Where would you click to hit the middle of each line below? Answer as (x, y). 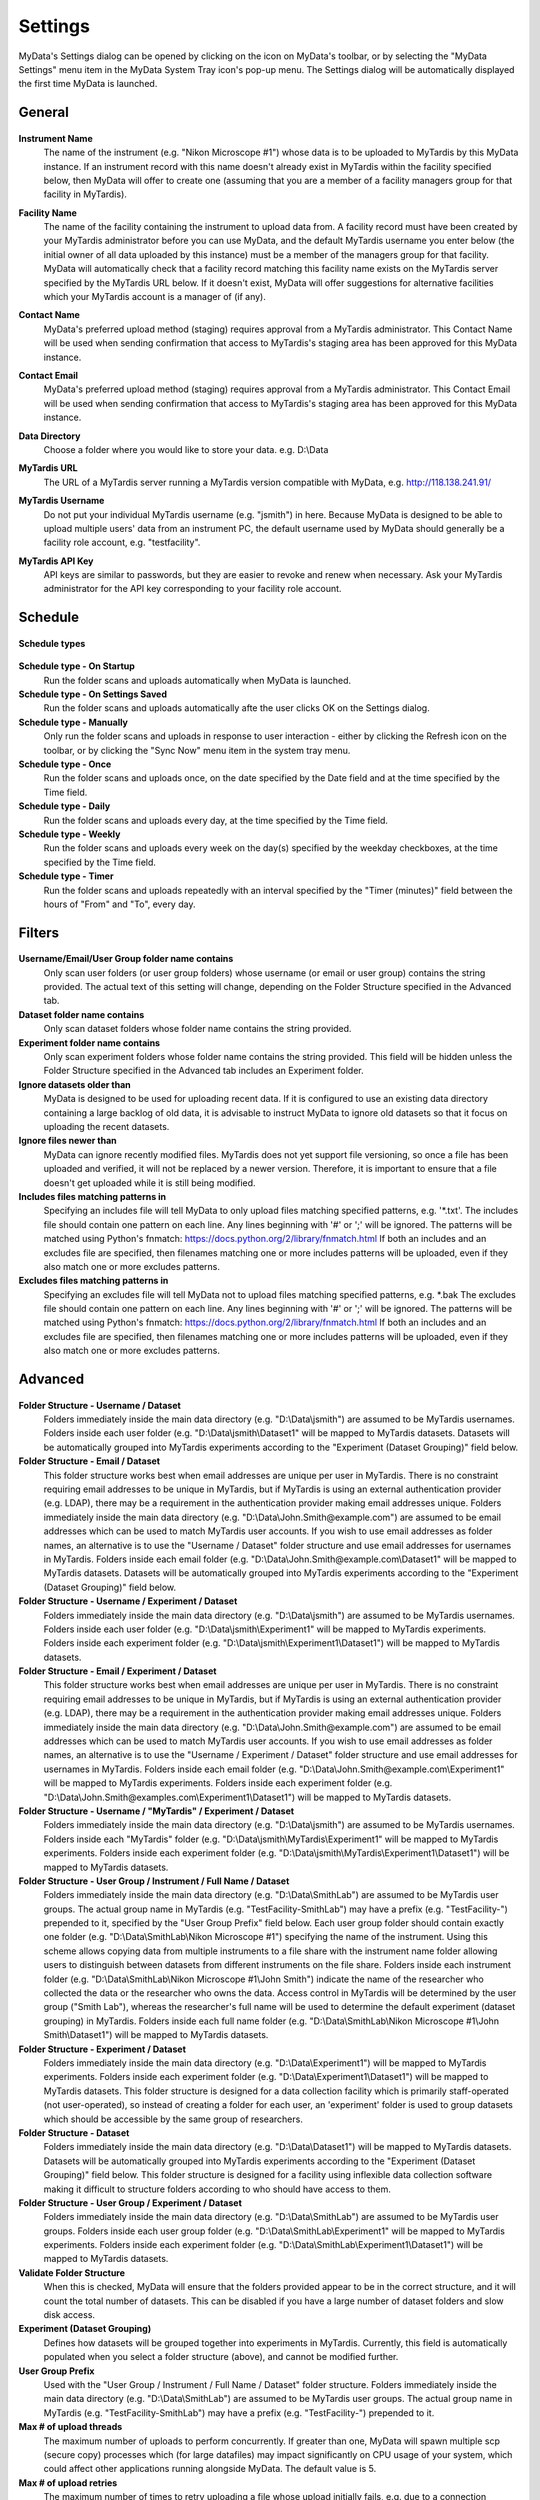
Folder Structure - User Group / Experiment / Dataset (130, 2202)
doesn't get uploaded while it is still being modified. (149, 1182)
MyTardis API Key (56, 561)
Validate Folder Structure (71, 2272)
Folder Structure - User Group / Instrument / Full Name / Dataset (154, 1881)
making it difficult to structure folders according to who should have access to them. (217, 2189)
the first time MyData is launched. (88, 84)
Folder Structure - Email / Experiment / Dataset (117, 1671)
